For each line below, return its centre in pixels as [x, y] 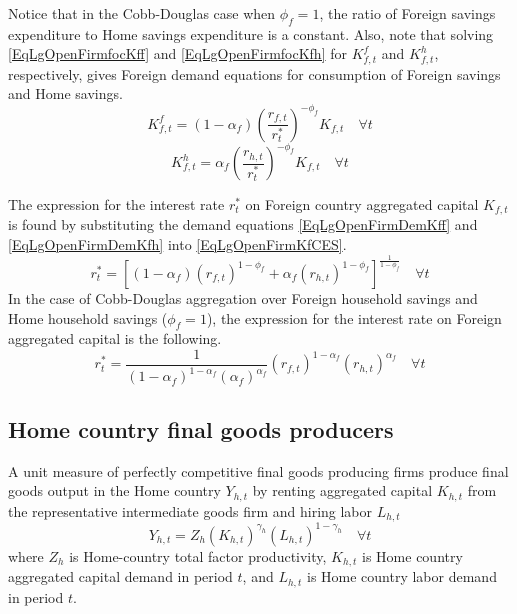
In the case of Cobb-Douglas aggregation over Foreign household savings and [243, 298]
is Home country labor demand [401, 576]
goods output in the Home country [114, 490]
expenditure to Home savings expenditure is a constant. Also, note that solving [251, 33]
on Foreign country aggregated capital [362, 204]
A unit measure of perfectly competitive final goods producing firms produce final [258, 470]
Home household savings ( [88, 317]
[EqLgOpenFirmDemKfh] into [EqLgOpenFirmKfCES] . [177, 244]
